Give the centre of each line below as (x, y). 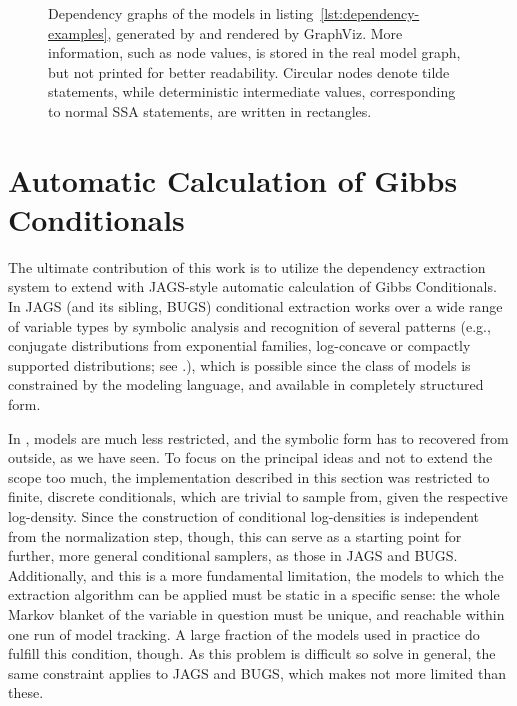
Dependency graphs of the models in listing (181, 13)
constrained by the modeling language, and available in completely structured (246, 384)
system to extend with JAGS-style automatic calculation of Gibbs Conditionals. (252, 286)
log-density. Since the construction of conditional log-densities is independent (244, 516)
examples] (78, 32)
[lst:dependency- (370, 13)
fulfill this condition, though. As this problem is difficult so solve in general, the (252, 653)
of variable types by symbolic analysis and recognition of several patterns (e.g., (249, 325)
